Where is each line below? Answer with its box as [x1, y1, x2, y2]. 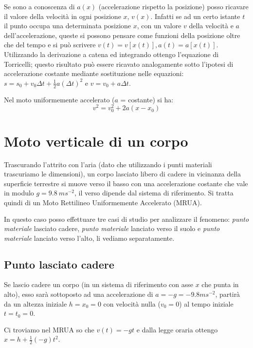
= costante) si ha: [120, 94, 174, 104]
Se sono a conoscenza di [4, 1, 75, 11]
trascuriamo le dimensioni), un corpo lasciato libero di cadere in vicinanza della [4, 169, 241, 179]
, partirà [215, 289, 240, 299]
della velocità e [189, 20, 234, 31]
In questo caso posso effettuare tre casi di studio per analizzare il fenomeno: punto [4, 213, 249, 224]
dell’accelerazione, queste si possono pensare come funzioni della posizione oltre [4, 30, 240, 40]
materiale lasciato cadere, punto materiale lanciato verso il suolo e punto [4, 223, 220, 233]
